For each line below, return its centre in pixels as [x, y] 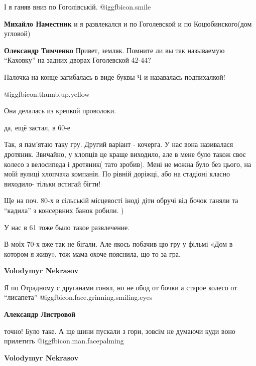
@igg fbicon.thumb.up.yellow [47, 94]
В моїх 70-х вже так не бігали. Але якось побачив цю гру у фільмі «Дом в [118, 244]
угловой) [17, 33]
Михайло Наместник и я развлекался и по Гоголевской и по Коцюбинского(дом [128, 23]
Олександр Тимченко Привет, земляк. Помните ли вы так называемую [114, 50]
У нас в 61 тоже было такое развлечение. [67, 227]
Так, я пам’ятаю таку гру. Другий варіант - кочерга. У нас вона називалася [119, 144]
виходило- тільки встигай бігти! [52, 183]
